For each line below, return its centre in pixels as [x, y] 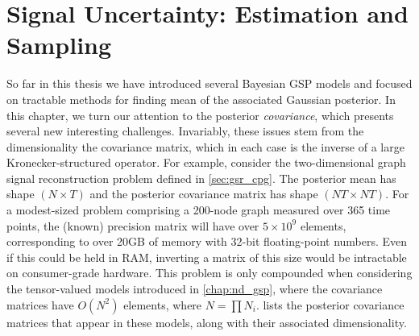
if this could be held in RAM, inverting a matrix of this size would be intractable [207, 257]
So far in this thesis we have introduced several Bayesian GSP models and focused [209, 83]
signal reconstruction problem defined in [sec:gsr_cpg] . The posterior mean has [201, 178]
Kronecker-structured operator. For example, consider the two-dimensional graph [206, 162]
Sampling [59, 45]
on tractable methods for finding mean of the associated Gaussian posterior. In [201, 99]
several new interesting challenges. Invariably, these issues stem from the [185, 131]
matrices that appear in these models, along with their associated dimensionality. [207, 322]
